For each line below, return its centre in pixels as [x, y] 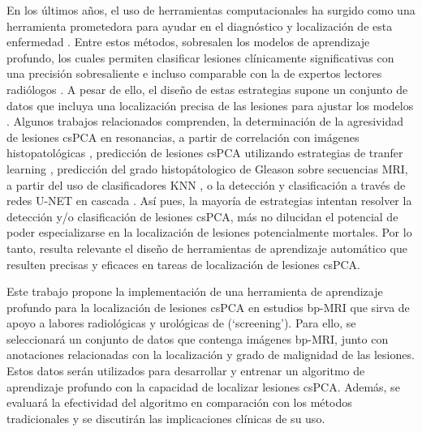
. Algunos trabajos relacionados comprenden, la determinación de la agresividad [205, 121]
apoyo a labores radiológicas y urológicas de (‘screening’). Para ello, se [181, 323]
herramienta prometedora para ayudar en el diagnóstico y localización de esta [200, 26]
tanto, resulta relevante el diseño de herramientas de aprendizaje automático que [207, 248]
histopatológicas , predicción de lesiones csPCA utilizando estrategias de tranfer [205, 153]
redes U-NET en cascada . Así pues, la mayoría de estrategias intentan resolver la [209, 201]
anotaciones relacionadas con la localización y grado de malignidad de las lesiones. [211, 355]
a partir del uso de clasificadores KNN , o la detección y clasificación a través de [206, 184]
